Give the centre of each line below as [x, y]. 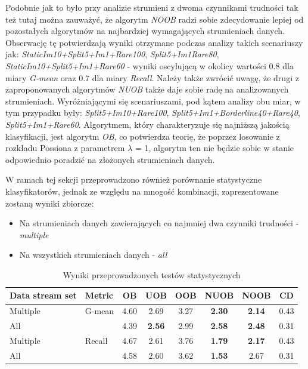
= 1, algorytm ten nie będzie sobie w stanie [214, 148]
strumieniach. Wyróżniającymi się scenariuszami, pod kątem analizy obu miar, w [153, 101]
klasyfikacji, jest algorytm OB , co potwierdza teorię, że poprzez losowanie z [143, 136]
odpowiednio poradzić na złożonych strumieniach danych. [110, 159]
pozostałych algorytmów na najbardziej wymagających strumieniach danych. [145, 31]
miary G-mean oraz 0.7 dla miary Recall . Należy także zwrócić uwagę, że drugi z [152, 77]
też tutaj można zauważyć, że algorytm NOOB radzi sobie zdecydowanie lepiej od [155, 19]
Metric [99, 295]
